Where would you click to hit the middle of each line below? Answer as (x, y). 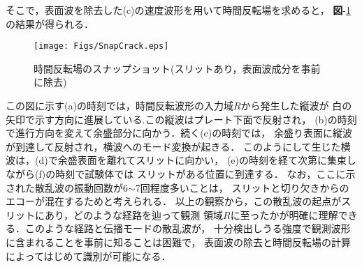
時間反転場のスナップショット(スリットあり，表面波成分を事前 (177, 68)
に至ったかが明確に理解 (284, 214)
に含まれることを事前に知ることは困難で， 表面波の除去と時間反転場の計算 (179, 242)
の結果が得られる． (50, 23)
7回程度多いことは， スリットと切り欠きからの (242, 187)
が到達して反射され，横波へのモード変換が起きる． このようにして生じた (173, 146)
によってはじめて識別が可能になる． (88, 255)
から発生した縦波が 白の (296, 106)
